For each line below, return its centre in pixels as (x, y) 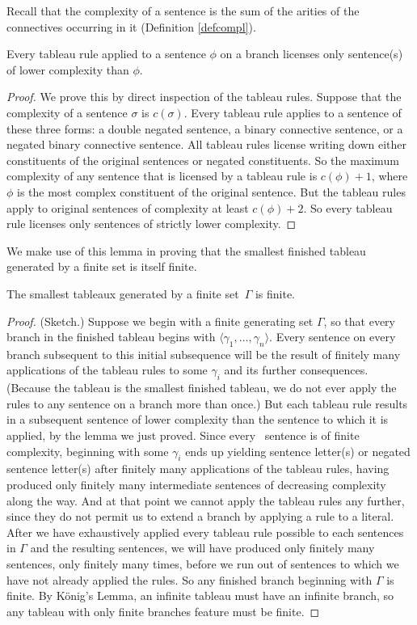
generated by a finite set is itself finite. (102, 266)
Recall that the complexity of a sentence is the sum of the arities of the (183, 11)
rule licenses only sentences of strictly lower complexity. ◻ (152, 224)
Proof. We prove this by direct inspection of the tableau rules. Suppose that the (204, 97)
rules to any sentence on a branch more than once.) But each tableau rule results (207, 403)
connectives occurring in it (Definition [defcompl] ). (131, 26)
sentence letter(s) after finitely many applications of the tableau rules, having (198, 469)
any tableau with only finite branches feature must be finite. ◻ (163, 611)
